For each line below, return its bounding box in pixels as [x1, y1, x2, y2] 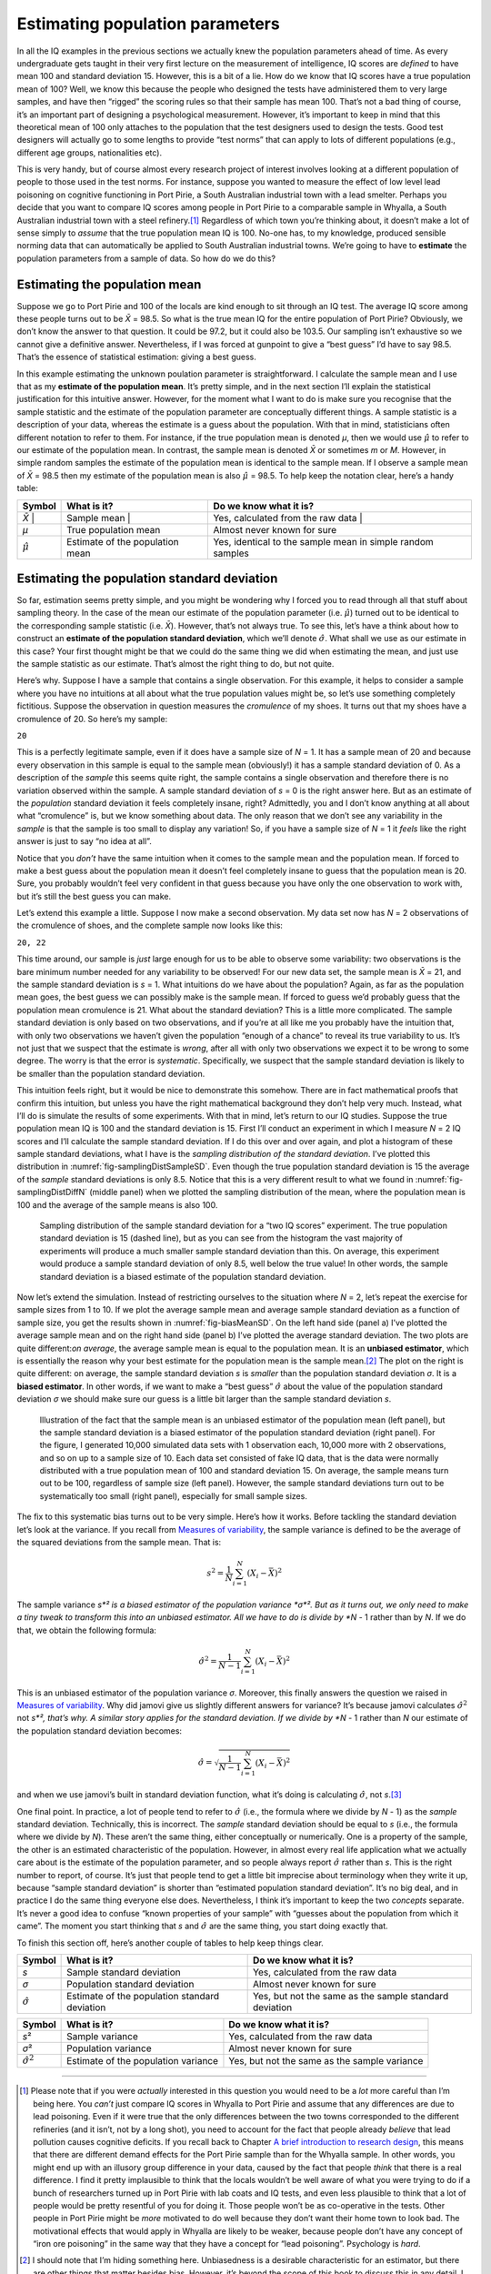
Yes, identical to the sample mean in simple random [213, 535, 434, 548]
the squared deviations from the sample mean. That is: [16, 1537, 222, 1548]
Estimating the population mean [16, 277, 202, 292]
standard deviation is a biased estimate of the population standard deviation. [39, 1271, 326, 1282]
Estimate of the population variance [66, 2055, 218, 2068]
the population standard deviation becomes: [16, 1725, 182, 1736]
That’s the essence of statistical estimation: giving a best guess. [16, 351, 256, 363]
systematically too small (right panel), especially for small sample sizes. [39, 1490, 308, 1501]
